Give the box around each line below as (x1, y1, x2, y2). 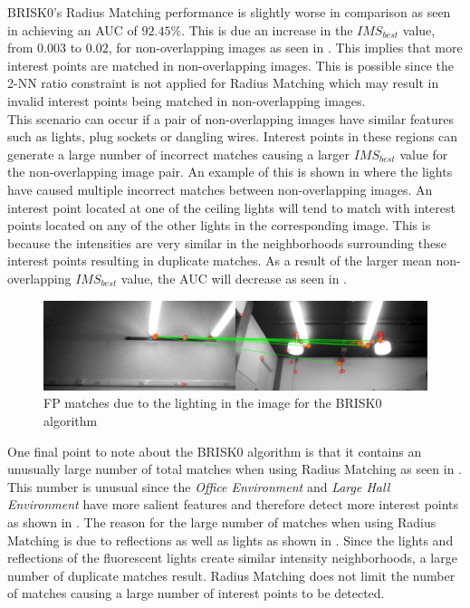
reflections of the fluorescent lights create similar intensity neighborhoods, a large (7, 548, 457, 567)
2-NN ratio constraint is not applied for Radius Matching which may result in (7, 73, 439, 92)
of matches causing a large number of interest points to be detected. (7, 584, 385, 603)
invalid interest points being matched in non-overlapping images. (7, 91, 366, 110)
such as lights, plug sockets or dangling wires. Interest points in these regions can (7, 127, 458, 146)
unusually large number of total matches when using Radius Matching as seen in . (7, 459, 463, 478)
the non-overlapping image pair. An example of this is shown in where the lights (7, 162, 453, 181)
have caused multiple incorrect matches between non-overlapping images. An (7, 179, 433, 198)
